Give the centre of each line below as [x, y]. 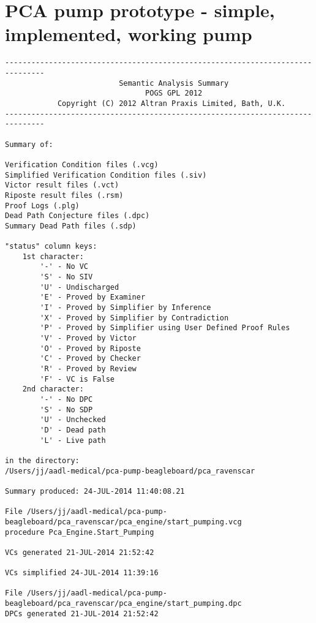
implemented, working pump [129, 34]
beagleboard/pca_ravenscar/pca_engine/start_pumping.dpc [123, 604]
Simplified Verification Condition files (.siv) [106, 175]
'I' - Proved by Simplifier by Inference [126, 308]
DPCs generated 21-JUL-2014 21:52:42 [82, 614]
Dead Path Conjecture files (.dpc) [77, 216]
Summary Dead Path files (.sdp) [71, 226]
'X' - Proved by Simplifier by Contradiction [134, 318]
